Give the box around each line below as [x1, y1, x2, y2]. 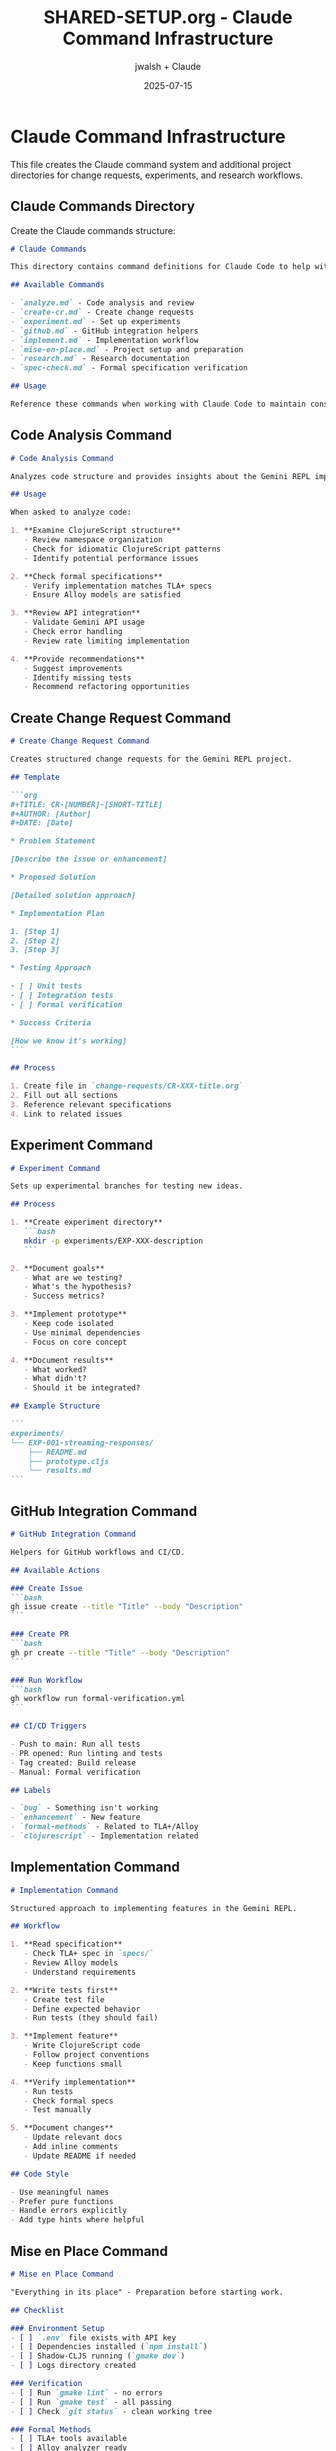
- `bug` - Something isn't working [10, 1803, 159, 1813]
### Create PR [10, 1629, 70, 1640]
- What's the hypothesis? [23, 1282, 132, 1292]
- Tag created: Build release [10, 1757, 137, 1768]
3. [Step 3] [10, 945, 60, 955]
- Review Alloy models [23, 1958, 118, 1968]
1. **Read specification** [10, 1939, 123, 1950]
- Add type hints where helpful [10, 2215, 145, 2225]
